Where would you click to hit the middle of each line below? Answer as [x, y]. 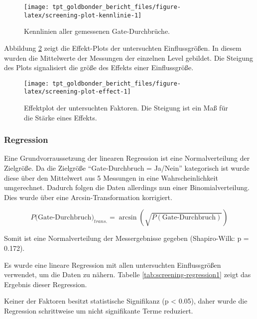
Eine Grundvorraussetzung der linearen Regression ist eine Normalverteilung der [127, 158]
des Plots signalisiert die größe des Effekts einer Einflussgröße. [99, 67]
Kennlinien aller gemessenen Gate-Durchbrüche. [97, 31]
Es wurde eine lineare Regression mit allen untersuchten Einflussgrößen [113, 265]
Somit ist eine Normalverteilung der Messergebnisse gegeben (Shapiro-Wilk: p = [127, 238]
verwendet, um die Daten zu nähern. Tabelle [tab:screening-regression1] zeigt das [128, 274]
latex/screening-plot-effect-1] [77, 92]
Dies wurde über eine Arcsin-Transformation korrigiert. [88, 197]
